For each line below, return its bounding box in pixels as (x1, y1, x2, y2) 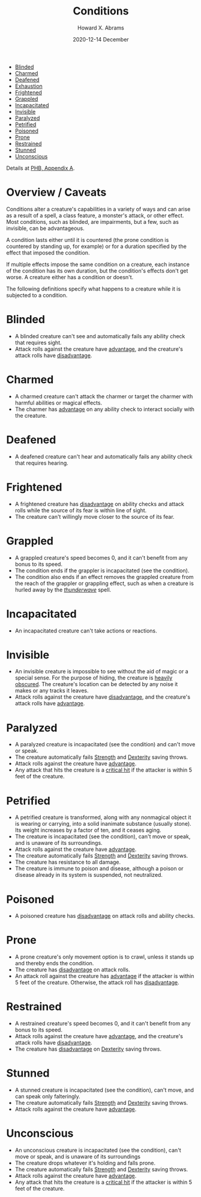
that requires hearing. (14, 459, 69, 466)
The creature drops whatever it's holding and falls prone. (14, 1160, 156, 1166)
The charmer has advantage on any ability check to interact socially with (14, 405, 195, 413)
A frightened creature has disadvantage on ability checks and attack (14, 500, 185, 507)
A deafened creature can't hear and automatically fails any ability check (14, 453, 193, 460)
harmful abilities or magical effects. (14, 399, 103, 406)
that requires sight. (14, 339, 62, 346)
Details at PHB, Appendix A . (6, 164, 75, 172)
